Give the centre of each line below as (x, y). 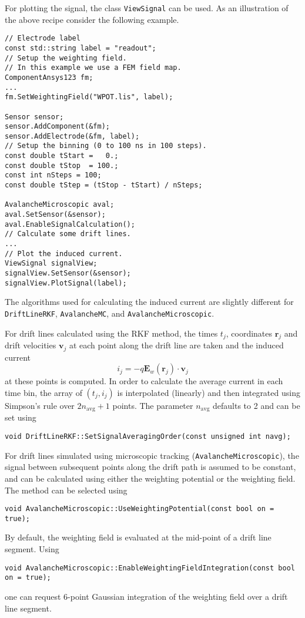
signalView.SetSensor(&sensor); (68, 273)
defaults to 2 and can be (257, 405)
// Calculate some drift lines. (68, 234)
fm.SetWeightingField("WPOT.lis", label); (89, 97)
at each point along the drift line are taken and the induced (176, 345)
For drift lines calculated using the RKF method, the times (111, 333)
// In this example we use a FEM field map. (93, 68)
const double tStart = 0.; (62, 156)
